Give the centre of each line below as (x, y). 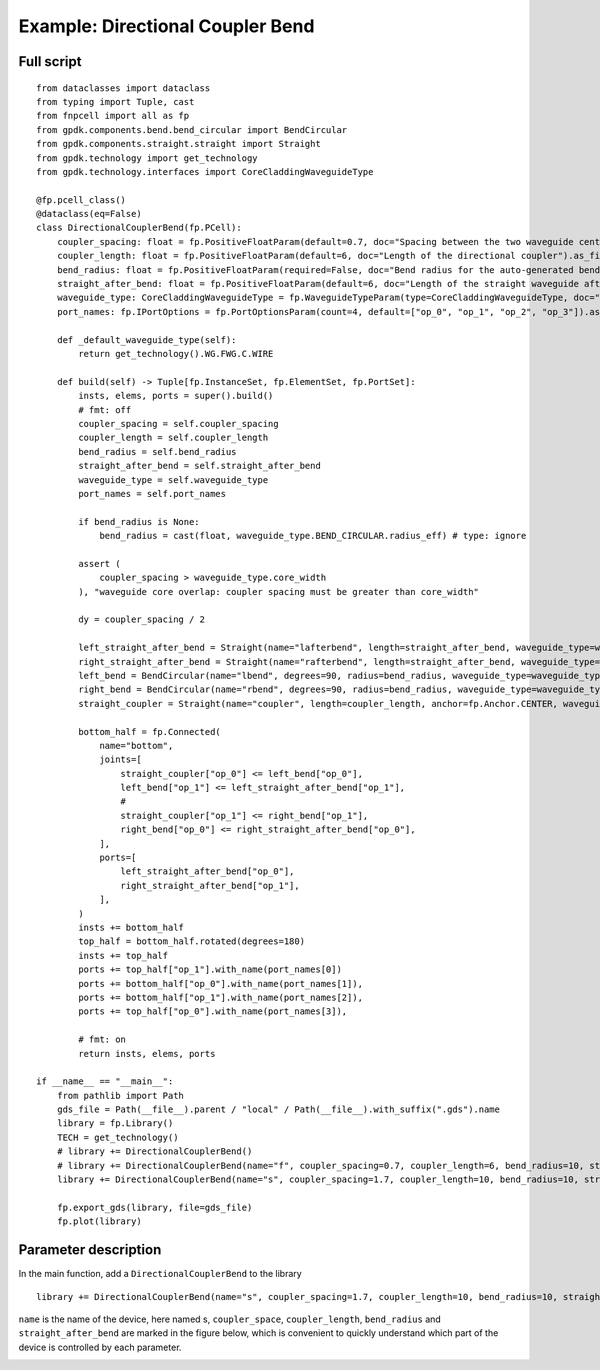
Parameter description (90, 1250)
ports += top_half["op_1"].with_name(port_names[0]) (210, 969)
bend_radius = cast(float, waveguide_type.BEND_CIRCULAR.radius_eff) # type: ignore (313, 536)
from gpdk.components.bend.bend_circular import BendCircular (192, 129)
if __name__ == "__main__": (105, 1081)
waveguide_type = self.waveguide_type (173, 479)
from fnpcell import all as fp (113, 116)
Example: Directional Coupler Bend (166, 26)
